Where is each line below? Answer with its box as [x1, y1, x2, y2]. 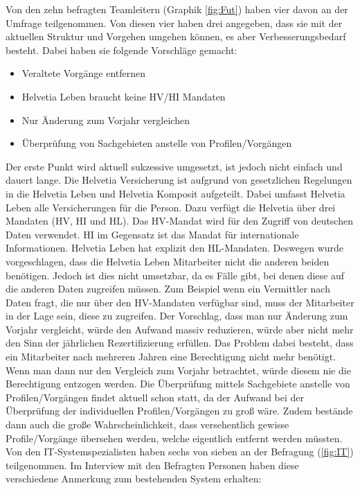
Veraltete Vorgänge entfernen [21, 66, 146, 80]
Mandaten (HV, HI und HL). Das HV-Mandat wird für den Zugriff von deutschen [6, 213, 353, 228]
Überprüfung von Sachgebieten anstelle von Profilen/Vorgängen [21, 136, 292, 150]
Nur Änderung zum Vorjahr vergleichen [21, 112, 190, 127]
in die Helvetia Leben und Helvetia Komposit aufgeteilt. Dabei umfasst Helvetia [6, 186, 345, 200]
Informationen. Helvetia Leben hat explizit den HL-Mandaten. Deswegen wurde [6, 240, 344, 255]
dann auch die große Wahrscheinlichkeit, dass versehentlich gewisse [6, 417, 289, 432]
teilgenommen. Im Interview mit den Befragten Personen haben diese [6, 457, 299, 472]
